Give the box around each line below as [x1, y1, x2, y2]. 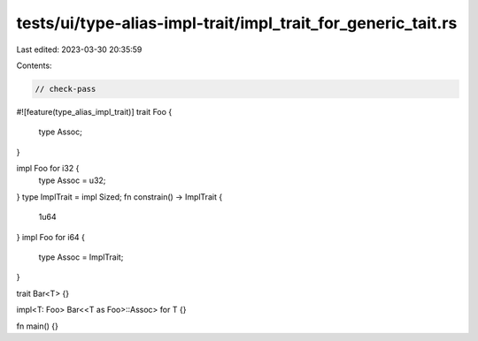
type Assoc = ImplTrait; [38, 252, 124, 262]
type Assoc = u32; [38, 175, 106, 186]
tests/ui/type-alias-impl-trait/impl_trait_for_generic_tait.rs [16, 13, 458, 33]
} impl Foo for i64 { [16, 231, 86, 242]
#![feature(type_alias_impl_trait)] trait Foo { [16, 106, 173, 117]
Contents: [16, 60, 52, 71]
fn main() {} [16, 321, 59, 331]
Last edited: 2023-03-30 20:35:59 [16, 44, 143, 55]
